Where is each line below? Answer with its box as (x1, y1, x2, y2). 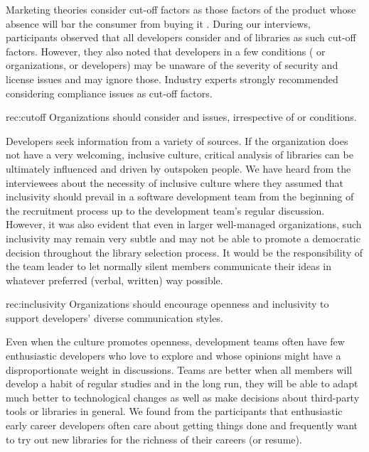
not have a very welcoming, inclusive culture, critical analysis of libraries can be (6, 147, 353, 162)
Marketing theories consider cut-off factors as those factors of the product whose (6, 2, 356, 16)
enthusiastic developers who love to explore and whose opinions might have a (6, 348, 341, 363)
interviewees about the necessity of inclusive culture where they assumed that (6, 175, 343, 190)
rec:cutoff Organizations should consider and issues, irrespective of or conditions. (6, 109, 357, 124)
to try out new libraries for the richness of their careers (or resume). (6, 431, 302, 446)
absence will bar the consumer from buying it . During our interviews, (6, 16, 311, 31)
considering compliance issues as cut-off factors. (6, 85, 213, 100)
